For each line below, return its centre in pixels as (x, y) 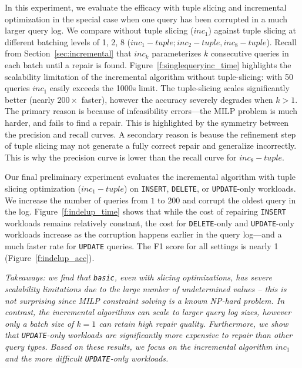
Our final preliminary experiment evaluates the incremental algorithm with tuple (150, 177)
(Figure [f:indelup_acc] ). (50, 257)
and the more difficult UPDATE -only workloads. (87, 358)
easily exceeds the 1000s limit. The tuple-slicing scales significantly (170, 88)
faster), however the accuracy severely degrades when (177, 99)
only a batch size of (39, 323)
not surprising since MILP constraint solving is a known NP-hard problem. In (145, 300)
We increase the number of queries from (76, 200)
